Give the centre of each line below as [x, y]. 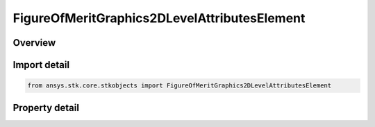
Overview [34, 43]
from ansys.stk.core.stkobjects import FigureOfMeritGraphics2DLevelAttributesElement [180, 86]
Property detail [46, 108]
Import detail [41, 65]
